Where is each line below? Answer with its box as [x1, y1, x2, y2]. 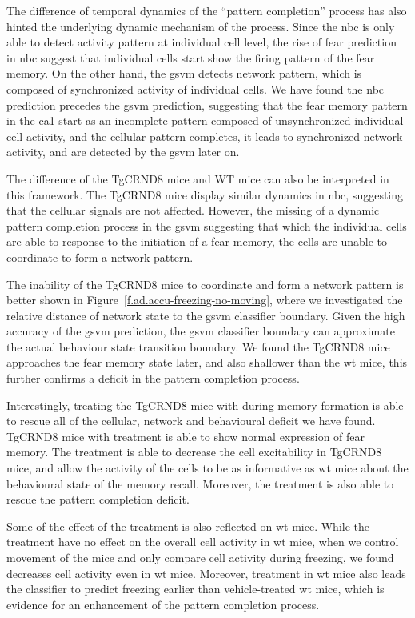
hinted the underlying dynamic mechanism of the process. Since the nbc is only [6, 18, 395, 34]
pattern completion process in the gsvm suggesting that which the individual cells [6, 217, 407, 234]
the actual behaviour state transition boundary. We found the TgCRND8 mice [6, 338, 390, 355]
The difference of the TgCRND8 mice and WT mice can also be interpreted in [6, 170, 389, 187]
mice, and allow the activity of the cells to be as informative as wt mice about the [6, 459, 409, 476]
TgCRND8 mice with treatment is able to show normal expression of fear [6, 427, 365, 444]
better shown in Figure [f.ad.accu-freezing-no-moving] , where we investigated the [6, 291, 403, 308]
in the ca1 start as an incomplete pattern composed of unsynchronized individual [6, 112, 404, 129]
